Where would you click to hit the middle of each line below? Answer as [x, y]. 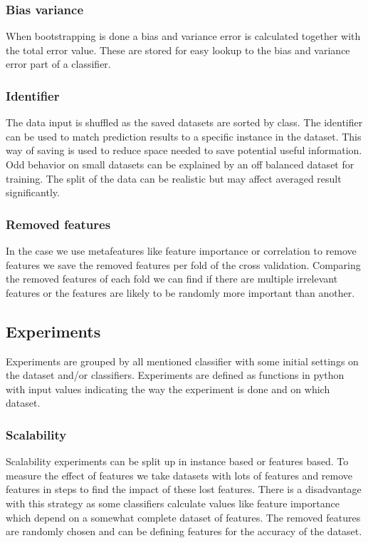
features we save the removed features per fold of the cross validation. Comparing [183, 264]
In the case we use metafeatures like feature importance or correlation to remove [181, 250]
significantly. [33, 192]
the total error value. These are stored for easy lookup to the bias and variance [178, 50]
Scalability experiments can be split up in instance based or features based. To [177, 461]
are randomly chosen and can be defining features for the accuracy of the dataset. [184, 531]
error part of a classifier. [58, 64]
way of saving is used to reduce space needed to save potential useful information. [184, 150]
